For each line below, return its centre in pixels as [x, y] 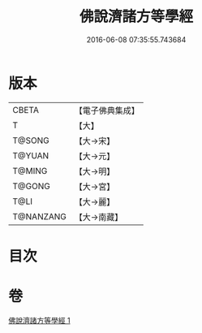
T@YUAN [31, 155]
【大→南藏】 [99, 217]
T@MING [30, 171]
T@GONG [31, 186]
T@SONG [31, 141]
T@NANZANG [40, 216]
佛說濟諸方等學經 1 [39, 320]
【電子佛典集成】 [107, 110]
